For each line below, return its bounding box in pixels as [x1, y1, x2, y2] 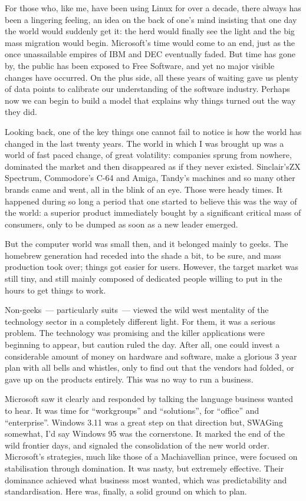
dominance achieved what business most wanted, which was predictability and [5, 473, 287, 486]
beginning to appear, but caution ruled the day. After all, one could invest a [5, 338, 280, 351]
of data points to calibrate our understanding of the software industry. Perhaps [5, 83, 290, 95]
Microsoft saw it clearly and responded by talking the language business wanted [5, 393, 294, 405]
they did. [5, 106, 37, 118]
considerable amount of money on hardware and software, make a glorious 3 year [5, 350, 297, 362]
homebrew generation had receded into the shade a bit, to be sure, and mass [5, 249, 281, 261]
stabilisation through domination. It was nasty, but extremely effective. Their [5, 462, 284, 474]
